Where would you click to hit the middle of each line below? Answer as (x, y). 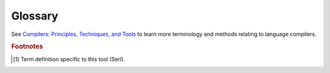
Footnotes (27, 47)
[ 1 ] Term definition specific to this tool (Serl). (69, 59)
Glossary (35, 16)
